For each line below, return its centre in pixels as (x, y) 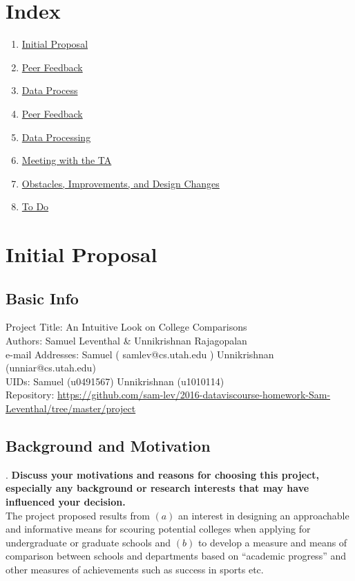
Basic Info (42, 298)
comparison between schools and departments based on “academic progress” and (176, 556)
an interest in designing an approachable (264, 515)
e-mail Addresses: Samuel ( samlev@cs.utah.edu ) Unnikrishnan (140, 354)
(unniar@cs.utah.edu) (51, 368)
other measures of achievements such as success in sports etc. (135, 569)
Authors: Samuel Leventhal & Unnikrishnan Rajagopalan (126, 341)
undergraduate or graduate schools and (88, 542)
